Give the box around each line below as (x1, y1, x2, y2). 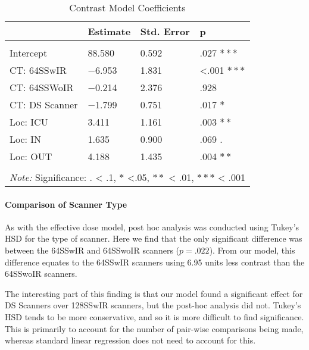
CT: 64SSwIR (10, 63, 67, 77)
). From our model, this (209, 243, 295, 256)
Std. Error (140, 24, 190, 38)
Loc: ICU (10, 115, 48, 129)
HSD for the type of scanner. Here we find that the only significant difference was (5, 232, 302, 245)
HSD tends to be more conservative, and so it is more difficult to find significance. (5, 310, 304, 323)
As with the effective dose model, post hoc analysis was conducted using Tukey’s (5, 220, 299, 233)
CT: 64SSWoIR (10, 80, 74, 94)
